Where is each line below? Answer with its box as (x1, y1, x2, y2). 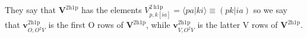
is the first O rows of (48, 18, 124, 31)
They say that (5, 4, 56, 15)
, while (146, 18, 170, 31)
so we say (253, 4, 287, 15)
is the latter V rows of (197, 18, 278, 31)
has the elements (81, 4, 142, 15)
